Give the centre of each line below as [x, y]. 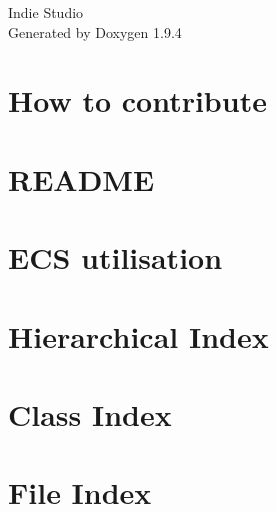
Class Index [90, 413]
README [81, 178]
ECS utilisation [115, 257]
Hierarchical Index [138, 335]
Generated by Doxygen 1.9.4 [95, 31]
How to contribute [137, 100]
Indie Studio [46, 12]
